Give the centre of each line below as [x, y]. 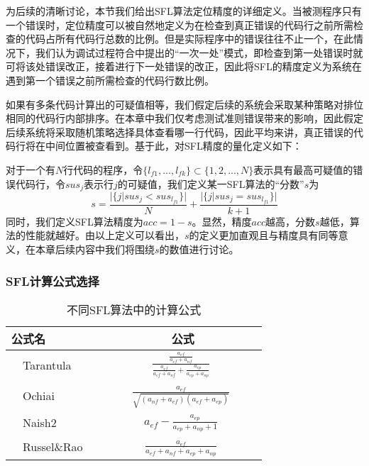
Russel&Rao [53, 447]
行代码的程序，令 [103, 169]
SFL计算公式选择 [53, 281]
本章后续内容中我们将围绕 [95, 249]
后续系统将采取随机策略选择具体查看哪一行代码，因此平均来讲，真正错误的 [180, 132]
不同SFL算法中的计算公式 [134, 309]
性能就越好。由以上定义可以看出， [105, 235]
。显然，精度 [222, 221]
